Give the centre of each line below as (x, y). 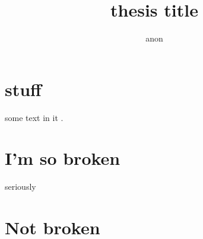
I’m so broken (63, 158)
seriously (20, 187)
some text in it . (34, 117)
